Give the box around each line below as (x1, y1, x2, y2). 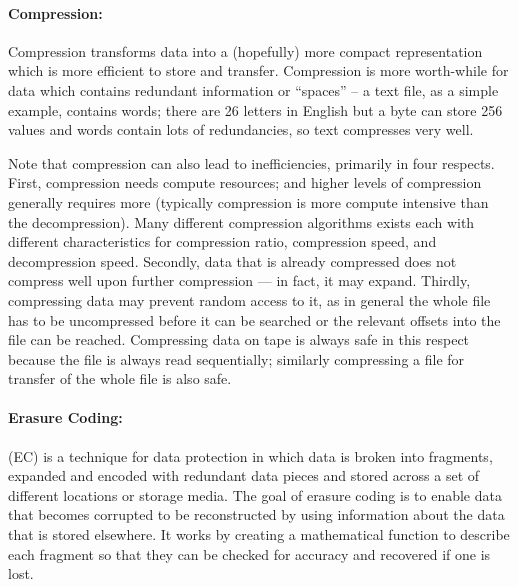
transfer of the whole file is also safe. (8, 368, 232, 389)
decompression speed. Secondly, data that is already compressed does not (8, 250, 457, 271)
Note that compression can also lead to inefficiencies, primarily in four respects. (8, 152, 495, 173)
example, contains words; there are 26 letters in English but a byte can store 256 (8, 99, 503, 120)
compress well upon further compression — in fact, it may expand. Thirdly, (8, 270, 471, 291)
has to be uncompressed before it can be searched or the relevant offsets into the (8, 309, 501, 330)
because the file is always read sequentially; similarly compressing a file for (8, 348, 465, 369)
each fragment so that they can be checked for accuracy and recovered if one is (8, 543, 491, 564)
